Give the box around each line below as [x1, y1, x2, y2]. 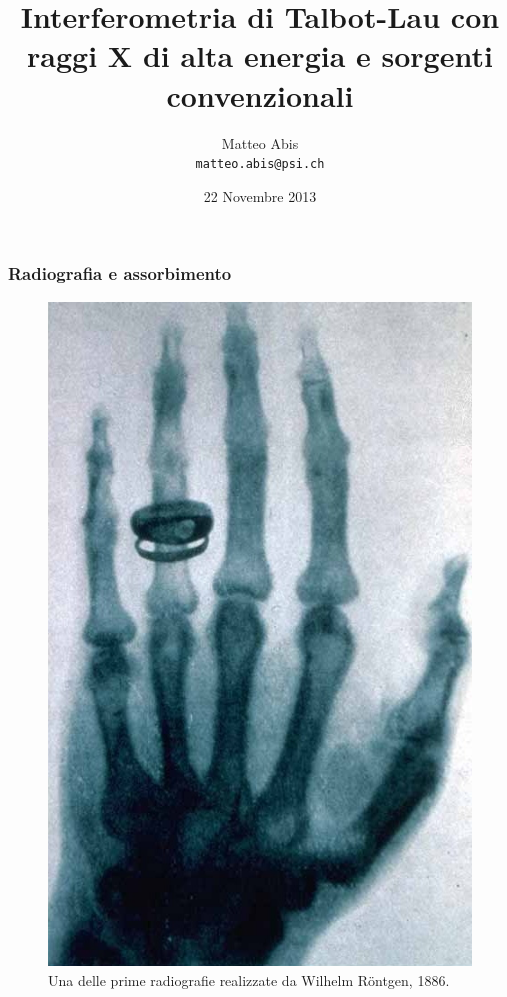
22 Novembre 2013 [203, 185, 317, 206]
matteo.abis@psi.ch [195, 157, 325, 172]
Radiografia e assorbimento [8, 261, 232, 286]
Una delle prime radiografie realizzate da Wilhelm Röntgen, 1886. [48, 969, 450, 990]
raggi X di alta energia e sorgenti [27, 35, 493, 76]
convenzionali [166, 74, 354, 115]
